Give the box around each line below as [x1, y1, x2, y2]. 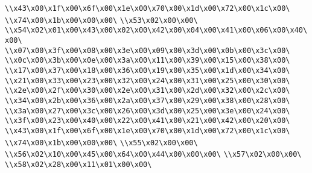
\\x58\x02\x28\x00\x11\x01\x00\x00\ [5, 160, 152, 169]
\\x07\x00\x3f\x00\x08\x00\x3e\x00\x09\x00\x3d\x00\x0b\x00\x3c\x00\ [5, 46, 290, 55]
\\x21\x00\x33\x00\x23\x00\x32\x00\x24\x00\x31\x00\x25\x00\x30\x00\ [5, 76, 290, 85]
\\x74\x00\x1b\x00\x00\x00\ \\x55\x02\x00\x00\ [5, 138, 198, 147]
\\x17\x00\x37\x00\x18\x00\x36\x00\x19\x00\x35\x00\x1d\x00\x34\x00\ [5, 66, 290, 75]
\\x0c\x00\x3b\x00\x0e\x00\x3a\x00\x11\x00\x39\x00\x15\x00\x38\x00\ [5, 56, 290, 65]
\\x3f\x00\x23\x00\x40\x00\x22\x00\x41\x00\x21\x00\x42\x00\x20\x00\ [5, 116, 290, 125]
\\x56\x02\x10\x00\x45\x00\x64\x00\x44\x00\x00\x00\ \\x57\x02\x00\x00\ [5, 150, 302, 159]
